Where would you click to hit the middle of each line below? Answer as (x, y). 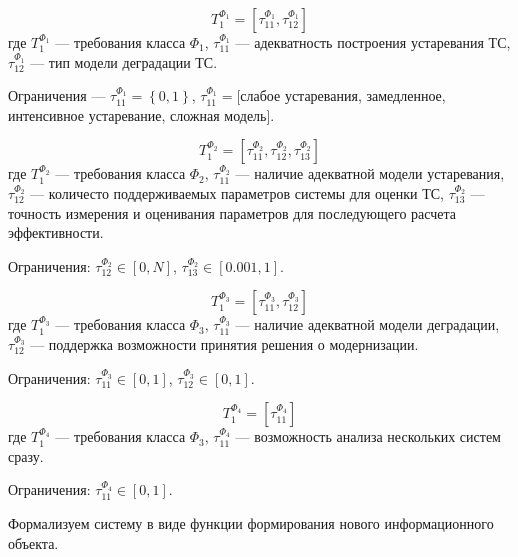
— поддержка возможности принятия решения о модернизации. (224, 343)
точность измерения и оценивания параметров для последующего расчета (232, 212)
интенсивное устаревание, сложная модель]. (141, 114)
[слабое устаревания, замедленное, (341, 95)
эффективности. (56, 232)
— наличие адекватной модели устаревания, (370, 173)
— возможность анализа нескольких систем (368, 436)
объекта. (33, 542)
